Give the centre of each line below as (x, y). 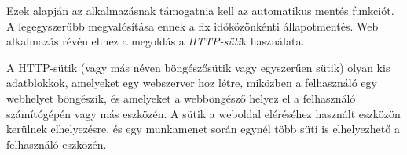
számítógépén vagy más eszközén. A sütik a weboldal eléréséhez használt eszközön (203, 113)
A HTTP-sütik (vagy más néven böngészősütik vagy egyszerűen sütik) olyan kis (198, 67)
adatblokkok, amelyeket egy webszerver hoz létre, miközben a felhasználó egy (192, 83)
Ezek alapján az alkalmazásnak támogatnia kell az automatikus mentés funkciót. (200, 10)
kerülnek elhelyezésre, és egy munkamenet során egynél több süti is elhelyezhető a (203, 129)
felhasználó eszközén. (57, 144)
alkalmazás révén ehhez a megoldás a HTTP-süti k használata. (156, 41)
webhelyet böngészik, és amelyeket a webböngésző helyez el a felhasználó (181, 97)
